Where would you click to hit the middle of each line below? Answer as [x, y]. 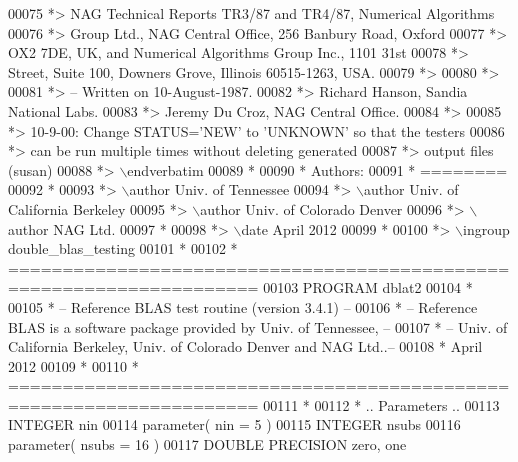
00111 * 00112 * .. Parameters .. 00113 [381, 404]
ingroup [486, 228]
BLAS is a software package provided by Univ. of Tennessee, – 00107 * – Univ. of [258, 326]
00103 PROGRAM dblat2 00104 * [368, 287]
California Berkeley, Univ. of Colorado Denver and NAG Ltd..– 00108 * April [245, 346]
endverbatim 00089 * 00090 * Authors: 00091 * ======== [317, 169]
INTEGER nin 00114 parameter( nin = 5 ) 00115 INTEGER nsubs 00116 [234, 424]
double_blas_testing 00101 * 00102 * [123, 248]
